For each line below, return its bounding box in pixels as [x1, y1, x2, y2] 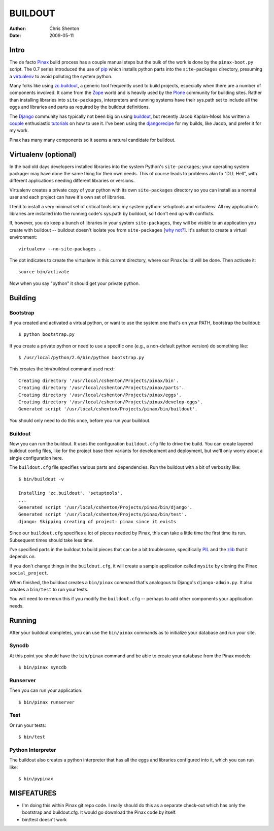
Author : [9, 25, 26, 31]
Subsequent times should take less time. [9, 537, 94, 543]
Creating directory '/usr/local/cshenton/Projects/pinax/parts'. [18, 385, 185, 391]
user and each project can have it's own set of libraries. [9, 194, 126, 200]
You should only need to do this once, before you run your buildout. [9, 417, 151, 424]
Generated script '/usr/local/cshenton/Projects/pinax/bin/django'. [18, 504, 192, 510]
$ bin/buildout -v [18, 476, 64, 482]
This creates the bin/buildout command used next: [9, 366, 115, 372]
